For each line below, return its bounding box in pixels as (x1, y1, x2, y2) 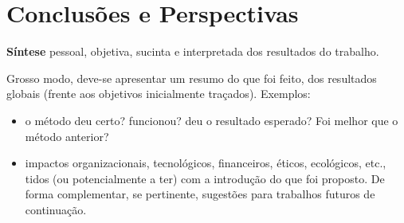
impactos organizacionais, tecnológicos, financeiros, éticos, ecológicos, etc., (25, 155, 386, 171)
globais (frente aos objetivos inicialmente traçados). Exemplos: (6, 85, 311, 102)
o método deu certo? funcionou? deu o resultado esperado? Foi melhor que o (25, 111, 398, 128)
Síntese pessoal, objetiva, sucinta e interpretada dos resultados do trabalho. (6, 43, 379, 60)
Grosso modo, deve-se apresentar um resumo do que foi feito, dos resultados (6, 69, 377, 86)
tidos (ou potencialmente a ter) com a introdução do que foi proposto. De (25, 170, 385, 186)
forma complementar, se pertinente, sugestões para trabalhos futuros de (25, 186, 375, 202)
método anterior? (25, 127, 109, 144)
